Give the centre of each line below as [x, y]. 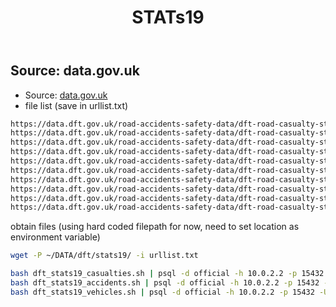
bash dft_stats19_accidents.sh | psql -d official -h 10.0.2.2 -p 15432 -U [171, 283]
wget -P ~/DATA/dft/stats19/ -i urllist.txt [104, 256]
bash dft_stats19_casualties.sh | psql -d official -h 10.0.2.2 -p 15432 [167, 274]
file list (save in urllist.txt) [76, 105]
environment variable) [55, 237]
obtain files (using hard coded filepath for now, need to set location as [155, 227]
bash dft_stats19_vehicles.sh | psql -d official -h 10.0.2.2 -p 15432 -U [169, 292]
